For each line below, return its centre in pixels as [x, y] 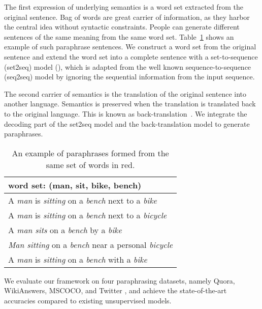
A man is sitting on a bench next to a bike [83, 200]
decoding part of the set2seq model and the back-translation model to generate [127, 123]
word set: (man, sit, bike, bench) [75, 185]
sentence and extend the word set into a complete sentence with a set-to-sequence [131, 56]
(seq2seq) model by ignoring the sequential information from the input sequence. [129, 77]
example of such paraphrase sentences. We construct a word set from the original [130, 47]
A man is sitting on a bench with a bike [78, 259]
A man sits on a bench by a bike [65, 230]
